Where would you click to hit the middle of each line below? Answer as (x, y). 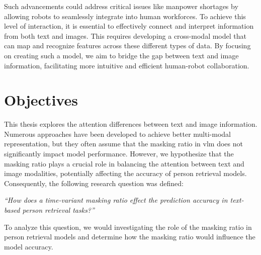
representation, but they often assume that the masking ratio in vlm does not (123, 144)
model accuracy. (29, 246)
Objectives (41, 100)
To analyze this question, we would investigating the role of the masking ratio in (128, 227)
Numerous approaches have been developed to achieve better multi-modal (117, 134)
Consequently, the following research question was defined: (94, 183)
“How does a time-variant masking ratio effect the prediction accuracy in (116, 200)
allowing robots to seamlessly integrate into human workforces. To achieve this (125, 16)
